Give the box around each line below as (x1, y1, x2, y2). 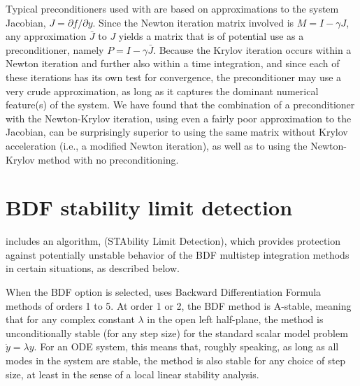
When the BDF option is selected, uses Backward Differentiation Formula (6, 285, 322, 299)
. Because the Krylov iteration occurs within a (153, 42, 352, 57)
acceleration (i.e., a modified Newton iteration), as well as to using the (6, 138, 308, 152)
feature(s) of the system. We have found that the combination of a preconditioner (6, 97, 355, 112)
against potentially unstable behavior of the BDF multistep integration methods (6, 247, 350, 262)
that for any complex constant (6, 312, 135, 327)
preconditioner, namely (6, 42, 104, 57)
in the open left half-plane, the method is (147, 312, 324, 327)
